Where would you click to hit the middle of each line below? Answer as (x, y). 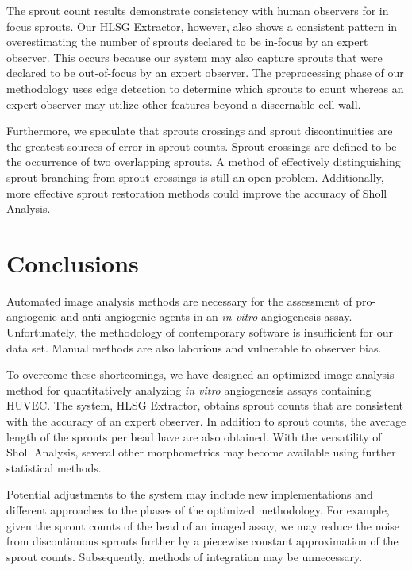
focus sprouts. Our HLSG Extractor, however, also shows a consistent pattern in (202, 26)
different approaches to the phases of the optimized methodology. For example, (198, 509)
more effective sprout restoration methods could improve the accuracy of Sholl (197, 193)
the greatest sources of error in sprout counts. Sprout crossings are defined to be (202, 146)
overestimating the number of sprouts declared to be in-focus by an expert (187, 42)
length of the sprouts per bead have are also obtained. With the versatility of (194, 436)
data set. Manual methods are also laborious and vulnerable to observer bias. (194, 347)
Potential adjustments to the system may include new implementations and (190, 494)
